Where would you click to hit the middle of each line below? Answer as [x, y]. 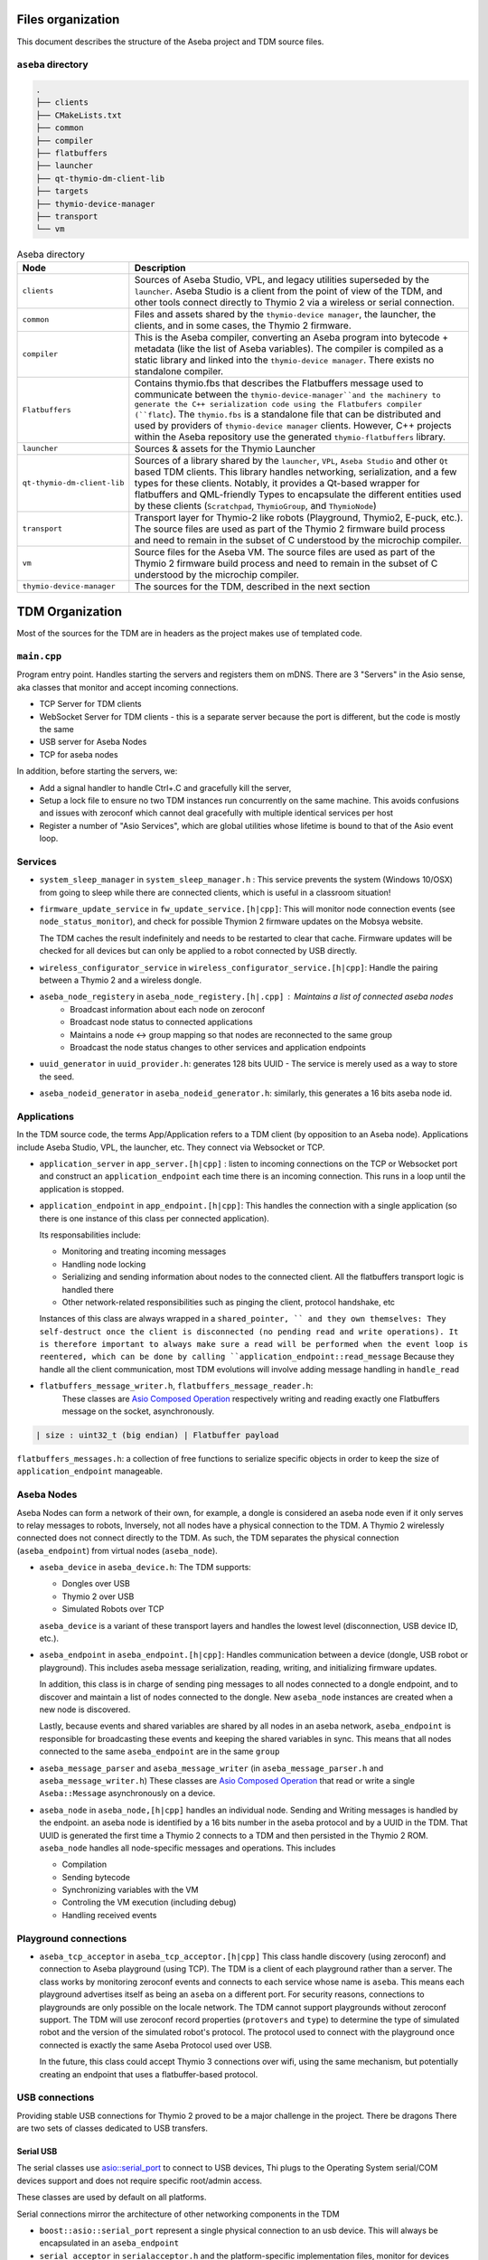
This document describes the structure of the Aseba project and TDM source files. [170, 42]
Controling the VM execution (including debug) [149, 1902]
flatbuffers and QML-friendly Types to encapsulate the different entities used [298, 494]
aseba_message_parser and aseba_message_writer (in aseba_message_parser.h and [211, 1768]
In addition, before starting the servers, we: [97, 771]
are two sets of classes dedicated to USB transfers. [112, 2128]
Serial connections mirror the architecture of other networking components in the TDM [178, 2214]
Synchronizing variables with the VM [130, 1890]
